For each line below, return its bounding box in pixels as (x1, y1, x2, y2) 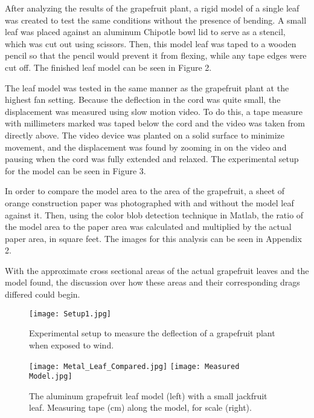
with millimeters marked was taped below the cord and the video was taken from (5, 117, 305, 129)
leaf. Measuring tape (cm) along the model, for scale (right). (29, 401, 252, 414)
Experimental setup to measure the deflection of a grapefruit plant (29, 327, 275, 339)
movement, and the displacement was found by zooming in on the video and (5, 140, 287, 153)
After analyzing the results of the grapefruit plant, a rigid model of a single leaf (5, 2, 300, 14)
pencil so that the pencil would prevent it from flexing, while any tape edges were (5, 49, 307, 62)
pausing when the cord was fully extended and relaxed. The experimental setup (5, 152, 299, 165)
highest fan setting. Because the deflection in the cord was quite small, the (5, 93, 281, 106)
